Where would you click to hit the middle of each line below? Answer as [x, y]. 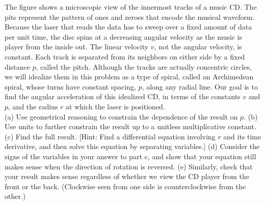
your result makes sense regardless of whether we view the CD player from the [127, 176]
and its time [242, 136]
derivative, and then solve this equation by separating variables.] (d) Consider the [132, 146]
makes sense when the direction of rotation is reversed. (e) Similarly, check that [129, 166]
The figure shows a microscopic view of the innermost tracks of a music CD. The [131, 7]
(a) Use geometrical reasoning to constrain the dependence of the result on [121, 116]
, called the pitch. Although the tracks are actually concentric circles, [144, 66]
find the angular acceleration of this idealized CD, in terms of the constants [123, 96]
